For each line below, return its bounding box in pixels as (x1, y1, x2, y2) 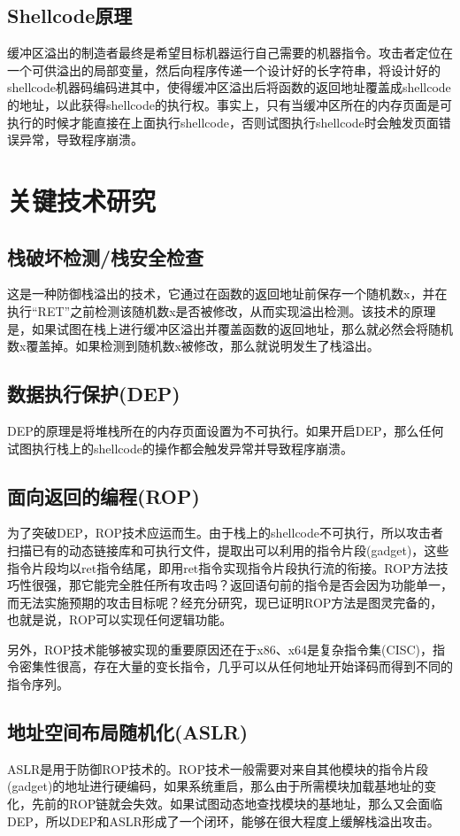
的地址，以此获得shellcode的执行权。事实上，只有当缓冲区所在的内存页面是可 (7, 95, 452, 113)
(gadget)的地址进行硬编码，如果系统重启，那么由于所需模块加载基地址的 (7, 777, 425, 795)
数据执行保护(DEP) (7, 380, 180, 407)
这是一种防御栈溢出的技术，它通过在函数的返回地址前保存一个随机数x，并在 (7, 284, 448, 303)
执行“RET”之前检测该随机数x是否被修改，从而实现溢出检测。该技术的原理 (7, 301, 436, 320)
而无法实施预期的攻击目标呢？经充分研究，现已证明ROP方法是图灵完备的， (7, 592, 443, 611)
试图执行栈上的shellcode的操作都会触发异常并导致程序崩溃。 (7, 438, 353, 457)
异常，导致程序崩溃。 (19, 130, 143, 149)
